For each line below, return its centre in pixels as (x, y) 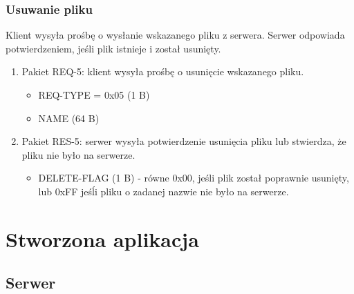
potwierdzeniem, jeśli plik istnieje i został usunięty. (113, 48)
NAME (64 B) (69, 118)
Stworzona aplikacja (102, 238)
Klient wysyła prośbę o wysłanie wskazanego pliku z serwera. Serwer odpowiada (175, 35)
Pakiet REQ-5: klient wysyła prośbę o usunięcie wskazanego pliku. (163, 71)
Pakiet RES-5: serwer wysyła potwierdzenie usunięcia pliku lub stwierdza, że (184, 141)
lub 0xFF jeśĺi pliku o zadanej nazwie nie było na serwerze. (164, 191)
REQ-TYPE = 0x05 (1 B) (94, 95)
